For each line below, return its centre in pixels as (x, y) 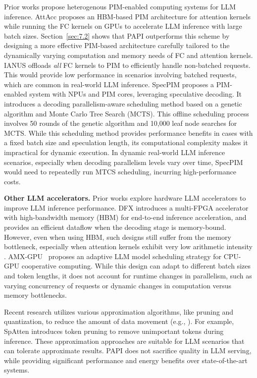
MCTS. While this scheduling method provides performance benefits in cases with (128, 133)
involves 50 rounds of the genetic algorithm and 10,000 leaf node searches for (121, 123)
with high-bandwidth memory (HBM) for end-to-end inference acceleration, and (125, 217)
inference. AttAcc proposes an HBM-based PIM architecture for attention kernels (127, 16)
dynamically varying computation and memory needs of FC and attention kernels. (128, 55)
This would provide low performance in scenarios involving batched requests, (120, 75)
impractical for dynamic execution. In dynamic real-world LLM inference (115, 152)
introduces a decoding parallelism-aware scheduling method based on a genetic (123, 103)
